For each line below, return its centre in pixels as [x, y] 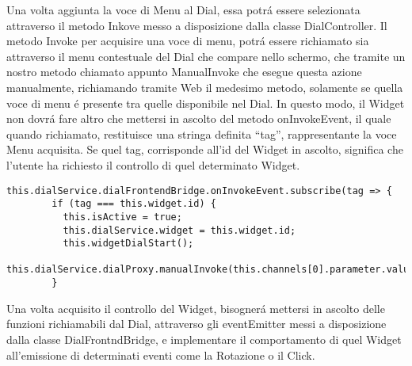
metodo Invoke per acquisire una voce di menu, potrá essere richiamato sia [188, 41]
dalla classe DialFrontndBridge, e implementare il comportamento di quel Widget [204, 339]
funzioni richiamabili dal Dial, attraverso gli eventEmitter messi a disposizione [196, 324]
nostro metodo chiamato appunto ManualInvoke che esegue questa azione [184, 72]
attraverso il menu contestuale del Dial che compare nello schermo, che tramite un [206, 56]
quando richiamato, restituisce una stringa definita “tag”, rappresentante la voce [202, 133]
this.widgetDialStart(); [128, 244]
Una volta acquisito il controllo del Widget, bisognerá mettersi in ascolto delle [196, 308]
